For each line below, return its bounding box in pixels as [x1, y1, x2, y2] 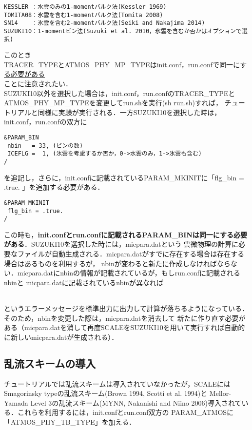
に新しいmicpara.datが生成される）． [4, 332, 118, 342]
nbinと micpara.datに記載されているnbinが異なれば [4, 277, 164, 287]
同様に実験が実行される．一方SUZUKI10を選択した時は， [38, 107, 221, 117]
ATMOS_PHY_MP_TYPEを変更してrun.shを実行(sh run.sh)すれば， [4, 98, 222, 108]
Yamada [4, 397, 28, 408]
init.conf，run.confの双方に [4, 117, 87, 127]
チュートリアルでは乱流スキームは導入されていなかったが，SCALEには [4, 378, 231, 389]
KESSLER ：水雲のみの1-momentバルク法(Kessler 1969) [4, 3, 167, 10]
